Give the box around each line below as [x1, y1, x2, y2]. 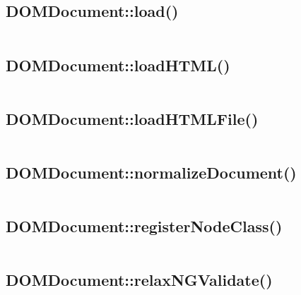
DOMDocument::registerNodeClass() [6, 215, 283, 237]
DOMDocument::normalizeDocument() [6, 162, 297, 183]
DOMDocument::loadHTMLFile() [6, 107, 259, 129]
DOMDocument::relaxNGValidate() [6, 269, 273, 291]
